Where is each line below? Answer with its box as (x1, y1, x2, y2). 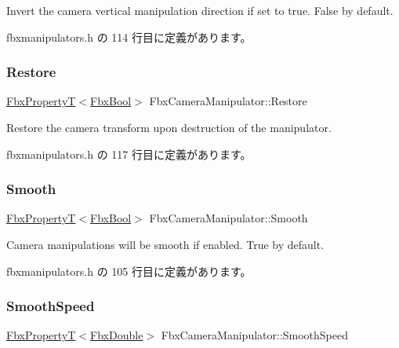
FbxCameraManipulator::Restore (149, 93, 307, 109)
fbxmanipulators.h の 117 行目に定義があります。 (6, 145, 252, 162)
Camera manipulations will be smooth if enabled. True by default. (6, 236, 325, 252)
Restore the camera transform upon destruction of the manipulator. (6, 119, 332, 135)
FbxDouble (90, 327, 143, 343)
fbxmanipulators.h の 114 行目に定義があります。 (6, 28, 252, 45)
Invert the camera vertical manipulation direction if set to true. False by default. (6, 2, 394, 18)
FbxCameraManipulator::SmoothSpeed (161, 327, 349, 343)
